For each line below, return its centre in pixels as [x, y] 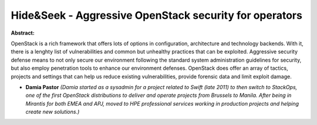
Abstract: [23, 33]
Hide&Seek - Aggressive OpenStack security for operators [156, 15]
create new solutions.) [53, 112]
